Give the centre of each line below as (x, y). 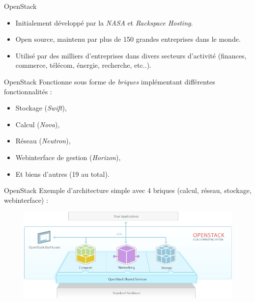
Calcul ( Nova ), (38, 124)
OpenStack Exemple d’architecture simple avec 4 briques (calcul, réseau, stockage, (128, 190)
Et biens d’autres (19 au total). (62, 174)
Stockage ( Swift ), (41, 108)
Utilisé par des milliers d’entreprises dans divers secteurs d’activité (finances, (131, 55)
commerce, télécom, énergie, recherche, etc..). (83, 65)
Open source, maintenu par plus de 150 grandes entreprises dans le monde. (128, 39)
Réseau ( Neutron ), (43, 141)
